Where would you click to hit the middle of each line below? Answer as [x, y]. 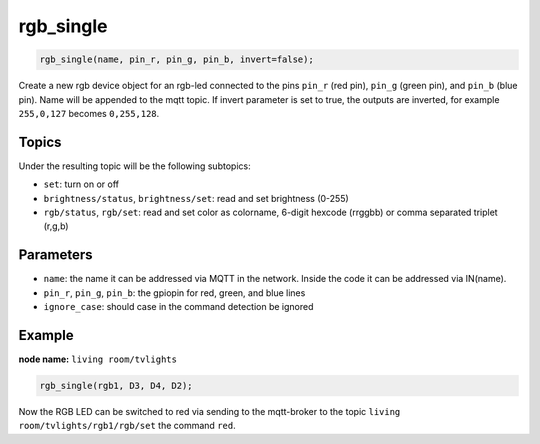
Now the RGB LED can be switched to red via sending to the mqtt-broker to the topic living [209, 411]
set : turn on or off [81, 184]
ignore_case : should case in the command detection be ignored [178, 307]
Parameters [55, 255]
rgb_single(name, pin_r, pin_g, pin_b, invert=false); [176, 59]
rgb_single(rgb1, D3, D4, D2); [116, 385]
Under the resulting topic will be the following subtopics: [134, 166]
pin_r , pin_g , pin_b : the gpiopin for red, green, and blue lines [174, 292]
